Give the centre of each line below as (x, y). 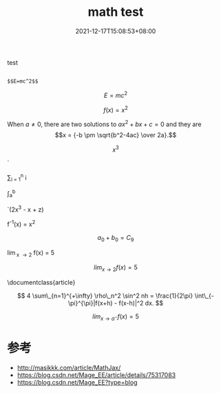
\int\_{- (204, 296)
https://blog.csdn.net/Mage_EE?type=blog (77, 382)
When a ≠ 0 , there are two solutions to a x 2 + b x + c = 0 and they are (104, 123)
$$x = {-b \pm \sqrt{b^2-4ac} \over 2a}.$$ (116, 134)
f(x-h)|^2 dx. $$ (141, 303)
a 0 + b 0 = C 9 (116, 238)
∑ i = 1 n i (17, 178)
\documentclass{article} (41, 283)
